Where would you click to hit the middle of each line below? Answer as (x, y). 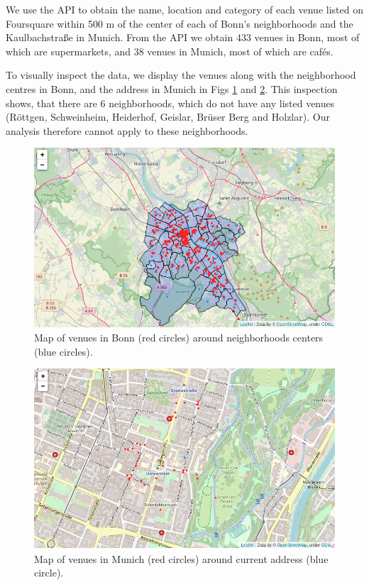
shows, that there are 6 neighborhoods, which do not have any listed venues (170, 103)
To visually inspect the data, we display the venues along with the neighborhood (181, 75)
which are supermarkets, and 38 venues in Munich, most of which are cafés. (170, 51)
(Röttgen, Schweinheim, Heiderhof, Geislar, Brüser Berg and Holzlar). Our (168, 117)
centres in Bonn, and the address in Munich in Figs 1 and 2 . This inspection (172, 88)
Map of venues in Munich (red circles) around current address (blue (181, 558)
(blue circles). (64, 351)
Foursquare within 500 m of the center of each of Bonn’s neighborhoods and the (180, 23)
